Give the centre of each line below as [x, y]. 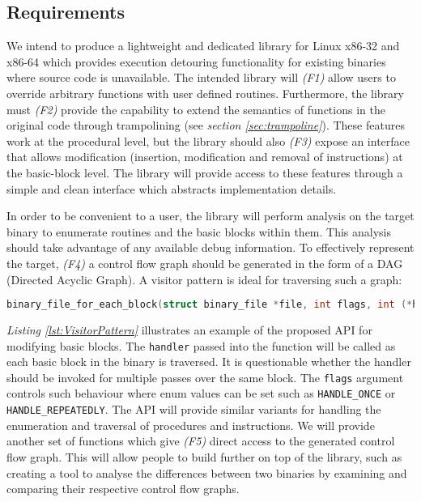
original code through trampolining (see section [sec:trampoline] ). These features [206, 125]
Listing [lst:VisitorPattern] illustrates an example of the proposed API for [189, 329]
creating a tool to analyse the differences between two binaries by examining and [207, 472]
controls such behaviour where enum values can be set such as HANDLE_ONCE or [201, 393]
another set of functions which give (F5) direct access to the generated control [201, 441]
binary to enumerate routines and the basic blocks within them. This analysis [199, 231]
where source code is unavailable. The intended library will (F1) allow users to [201, 77]
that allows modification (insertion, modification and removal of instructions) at [205, 157]
